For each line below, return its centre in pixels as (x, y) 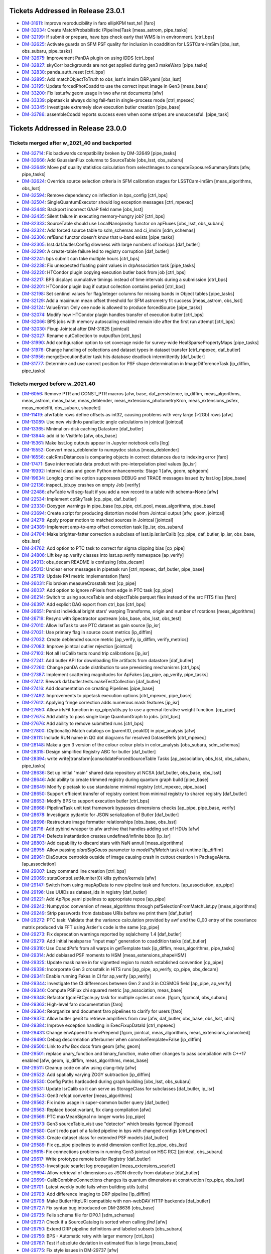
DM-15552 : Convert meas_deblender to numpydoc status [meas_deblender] (100, 450)
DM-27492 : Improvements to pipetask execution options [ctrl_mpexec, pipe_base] (107, 695)
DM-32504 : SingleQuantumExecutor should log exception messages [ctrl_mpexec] (108, 202)
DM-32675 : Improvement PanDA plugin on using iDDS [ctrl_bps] (88, 58)
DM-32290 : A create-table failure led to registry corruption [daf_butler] (95, 251)
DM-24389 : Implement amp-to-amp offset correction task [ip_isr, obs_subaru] (103, 527)
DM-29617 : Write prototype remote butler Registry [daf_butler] (86, 1159)
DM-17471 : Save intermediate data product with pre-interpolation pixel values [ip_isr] (109, 463)
